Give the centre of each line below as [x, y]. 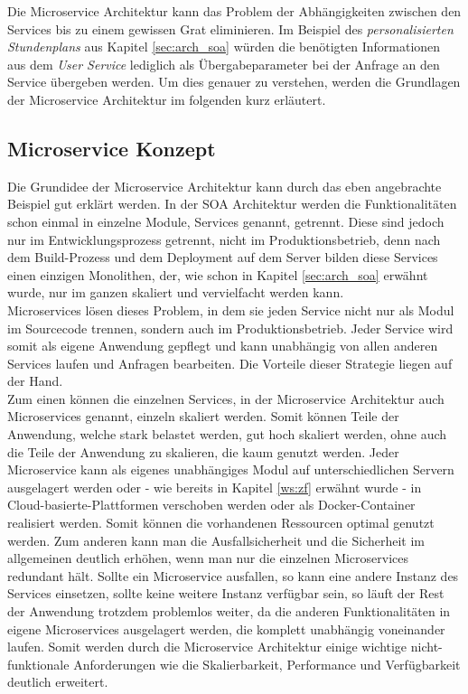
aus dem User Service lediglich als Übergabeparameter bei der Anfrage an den [224, 64]
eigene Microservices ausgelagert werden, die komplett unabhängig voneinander [226, 628]
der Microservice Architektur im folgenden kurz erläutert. [167, 99]
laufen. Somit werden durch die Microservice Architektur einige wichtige [207, 647]
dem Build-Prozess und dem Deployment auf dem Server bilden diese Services [223, 257]
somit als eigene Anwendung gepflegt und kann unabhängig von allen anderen [223, 346]
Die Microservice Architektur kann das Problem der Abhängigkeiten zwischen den [234, 11]
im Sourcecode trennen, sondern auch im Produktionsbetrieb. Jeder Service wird [230, 328]
